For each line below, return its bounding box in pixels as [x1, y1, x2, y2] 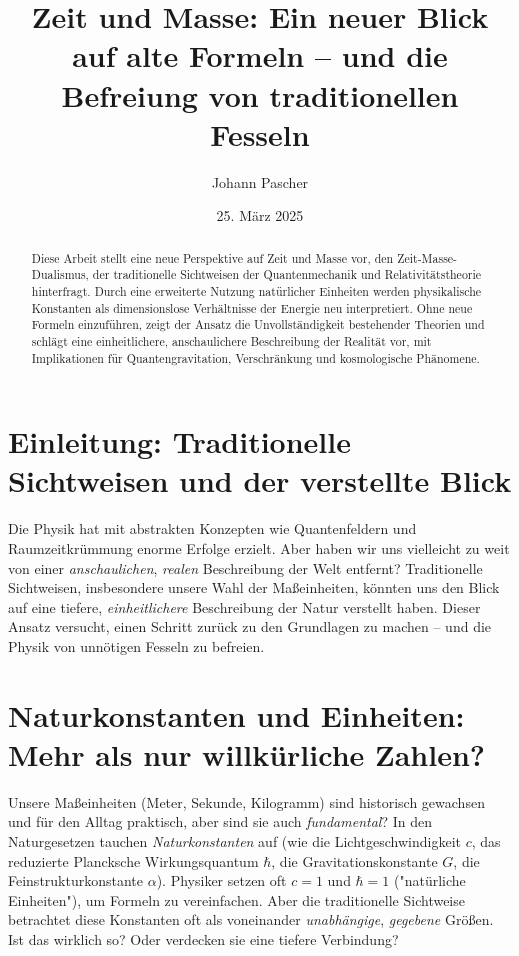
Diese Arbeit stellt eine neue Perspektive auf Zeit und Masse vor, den [31, 249, 394, 266]
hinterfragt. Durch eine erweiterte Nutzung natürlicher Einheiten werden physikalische [31, 282, 482, 299]
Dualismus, [31, 266, 89, 283]
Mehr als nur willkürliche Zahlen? [8, 733, 486, 774]
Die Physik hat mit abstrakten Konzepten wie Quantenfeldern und [8, 518, 417, 539]
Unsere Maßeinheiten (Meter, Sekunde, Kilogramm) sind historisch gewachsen [8, 791, 485, 812]
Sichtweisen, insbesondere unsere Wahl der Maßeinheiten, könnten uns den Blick [8, 577, 500, 598]
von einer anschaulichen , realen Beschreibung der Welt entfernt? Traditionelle [8, 557, 483, 578]
